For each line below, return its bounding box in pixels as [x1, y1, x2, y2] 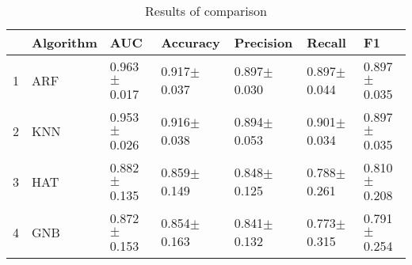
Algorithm [32, 33, 97, 51]
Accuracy [161, 33, 220, 51]
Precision [234, 33, 293, 51]
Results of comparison [145, 2, 267, 20]
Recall [307, 33, 346, 51]
